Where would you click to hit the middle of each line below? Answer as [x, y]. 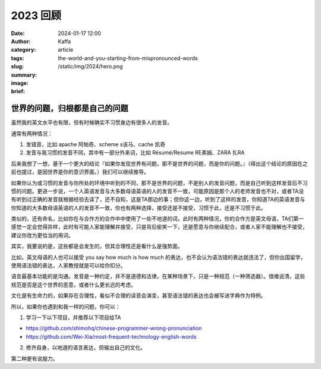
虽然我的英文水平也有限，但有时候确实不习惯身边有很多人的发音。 [92, 122]
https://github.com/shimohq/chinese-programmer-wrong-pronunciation [114, 328]
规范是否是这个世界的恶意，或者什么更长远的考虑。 [73, 285]
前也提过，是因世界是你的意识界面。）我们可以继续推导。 [80, 172]
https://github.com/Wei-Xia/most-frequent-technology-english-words [111, 336]
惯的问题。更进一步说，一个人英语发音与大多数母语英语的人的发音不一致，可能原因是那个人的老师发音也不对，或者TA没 [158, 191]
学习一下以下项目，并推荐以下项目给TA [73, 317]
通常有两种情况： [32, 133]
